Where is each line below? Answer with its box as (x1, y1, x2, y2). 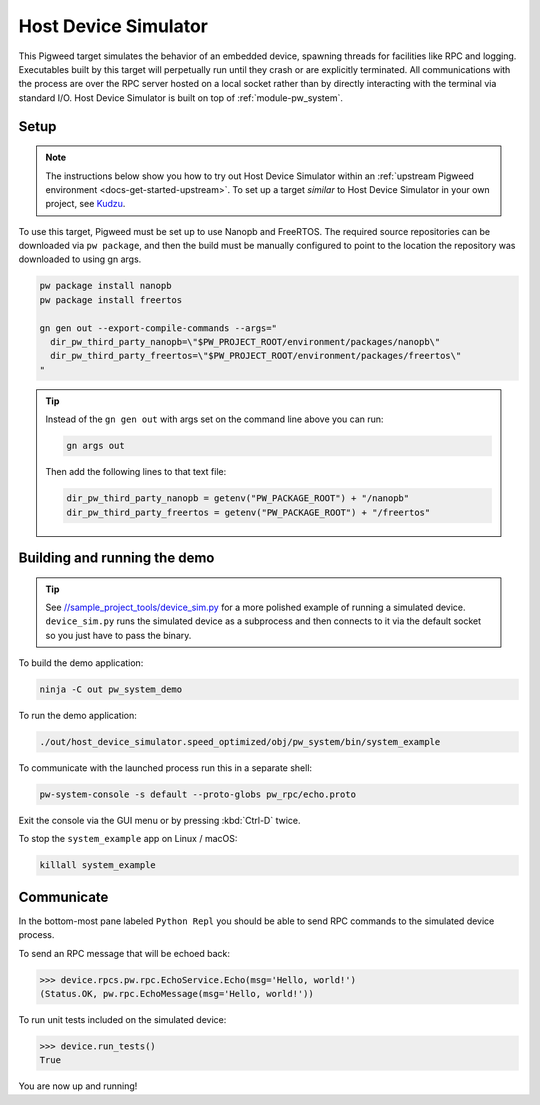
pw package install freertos (39, 294, 183, 305)
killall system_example (39, 860, 157, 871)
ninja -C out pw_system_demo (39, 684, 183, 695)
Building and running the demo (18, 549, 215, 566)
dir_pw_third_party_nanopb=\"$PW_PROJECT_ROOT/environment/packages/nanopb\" (50, 336, 441, 348)
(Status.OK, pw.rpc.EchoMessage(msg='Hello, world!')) (39, 988, 314, 1000)
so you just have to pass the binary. (45, 629, 192, 641)
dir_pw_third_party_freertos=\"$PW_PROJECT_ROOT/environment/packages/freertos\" (50, 350, 462, 362)
